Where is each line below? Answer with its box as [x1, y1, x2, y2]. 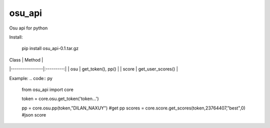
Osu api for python [9, 25, 48, 31]
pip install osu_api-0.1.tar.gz [21, 45, 79, 51]
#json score [21, 112, 46, 118]
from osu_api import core [21, 86, 73, 92]
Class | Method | [9, 56, 43, 62]
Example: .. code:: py [9, 75, 52, 81]
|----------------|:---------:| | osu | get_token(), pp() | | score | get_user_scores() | [9, 66, 178, 72]
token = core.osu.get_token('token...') [21, 95, 99, 102]
